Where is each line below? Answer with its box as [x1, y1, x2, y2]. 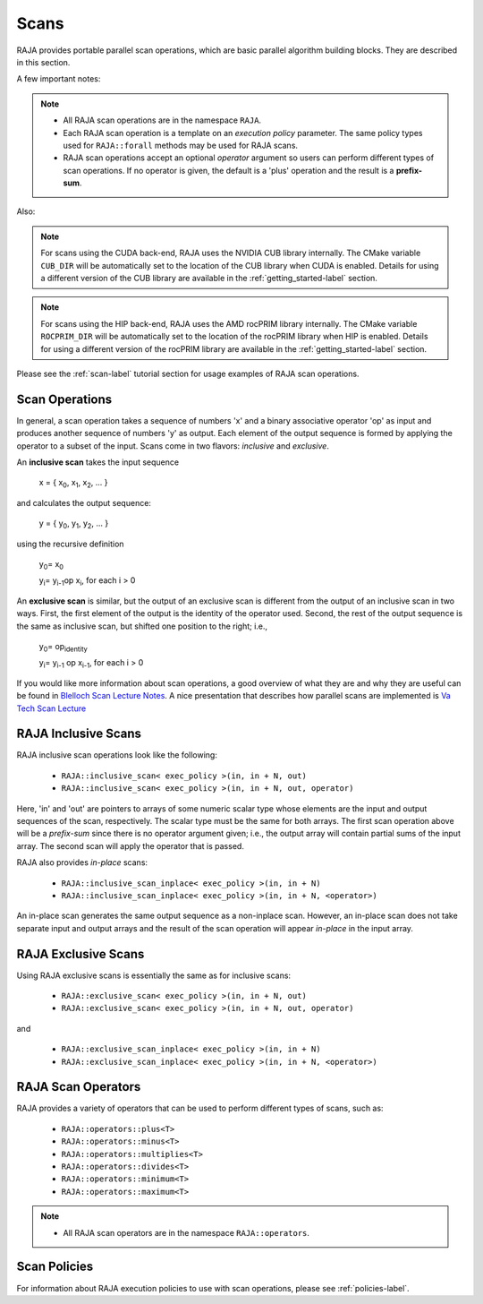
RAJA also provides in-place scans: [16, 857, 148, 868]
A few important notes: [16, 73, 101, 84]
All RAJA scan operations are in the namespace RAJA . [63, 115, 262, 125]
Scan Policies [16, 1259, 94, 1274]
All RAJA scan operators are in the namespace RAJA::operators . [63, 1227, 310, 1238]
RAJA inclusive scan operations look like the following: [16, 750, 218, 760]
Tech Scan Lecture [16, 703, 87, 714]
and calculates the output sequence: [16, 497, 152, 508]
